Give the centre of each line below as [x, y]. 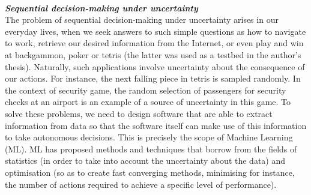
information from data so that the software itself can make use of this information [156, 125]
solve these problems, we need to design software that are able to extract [139, 113]
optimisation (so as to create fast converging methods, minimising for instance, [150, 172]
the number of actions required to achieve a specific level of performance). [141, 184]
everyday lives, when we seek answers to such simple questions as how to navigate [155, 31]
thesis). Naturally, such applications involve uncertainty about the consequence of [155, 66]
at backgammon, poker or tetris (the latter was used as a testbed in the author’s [153, 54]
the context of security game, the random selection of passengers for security [146, 90]
